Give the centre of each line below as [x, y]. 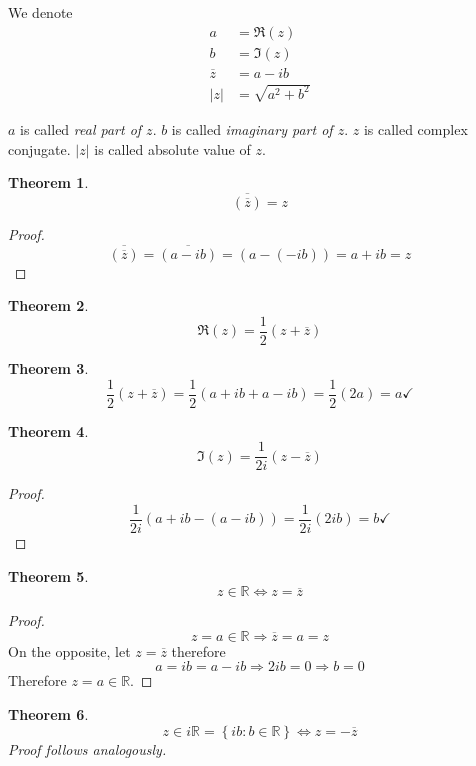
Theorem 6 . [48, 714]
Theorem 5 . [48, 575]
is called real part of [81, 129]
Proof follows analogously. [87, 748]
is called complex [415, 129]
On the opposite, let [69, 650]
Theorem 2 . [48, 305]
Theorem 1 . [48, 182]
